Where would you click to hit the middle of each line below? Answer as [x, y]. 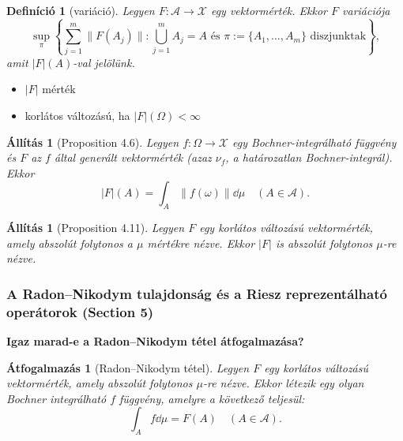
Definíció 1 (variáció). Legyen [81, 10]
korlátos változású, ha [77, 115]
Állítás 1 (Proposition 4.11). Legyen [96, 228]
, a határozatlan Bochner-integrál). [309, 157]
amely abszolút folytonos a [70, 243]
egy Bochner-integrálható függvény [314, 142]
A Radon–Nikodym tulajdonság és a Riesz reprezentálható [197, 293]
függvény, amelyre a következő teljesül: [212, 398]
